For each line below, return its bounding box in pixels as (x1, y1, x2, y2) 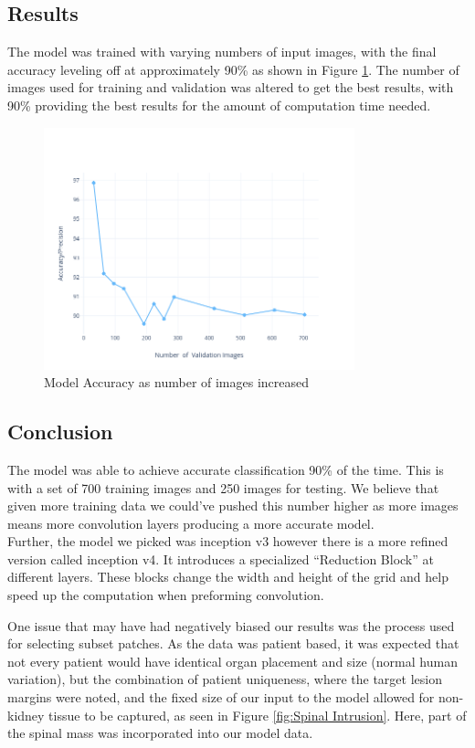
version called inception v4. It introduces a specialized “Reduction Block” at (7, 549, 434, 568)
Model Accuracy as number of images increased (44, 373, 310, 392)
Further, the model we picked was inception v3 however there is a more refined (7, 532, 449, 551)
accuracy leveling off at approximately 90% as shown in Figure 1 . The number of (7, 59, 459, 79)
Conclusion (7, 417, 113, 446)
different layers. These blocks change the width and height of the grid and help (7, 567, 449, 586)
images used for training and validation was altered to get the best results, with (7, 78, 454, 97)
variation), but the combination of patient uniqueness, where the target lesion (7, 669, 442, 689)
